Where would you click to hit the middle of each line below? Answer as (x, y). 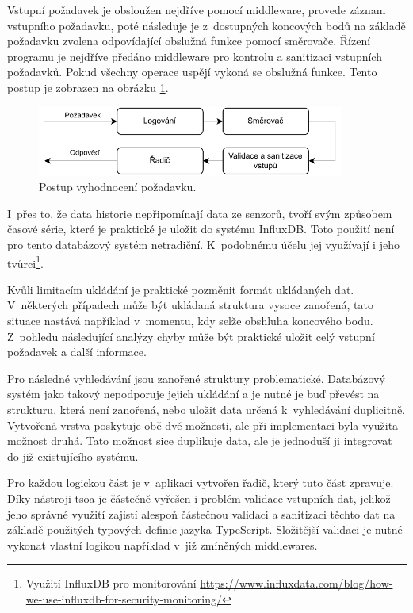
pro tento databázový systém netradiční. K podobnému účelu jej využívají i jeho (203, 245)
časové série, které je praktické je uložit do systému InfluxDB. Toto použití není (201, 229)
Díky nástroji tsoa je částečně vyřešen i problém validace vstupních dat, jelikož (199, 498)
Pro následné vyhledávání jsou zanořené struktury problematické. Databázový (196, 378)
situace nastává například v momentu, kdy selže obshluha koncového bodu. (190, 321)
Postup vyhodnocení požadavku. (118, 187)
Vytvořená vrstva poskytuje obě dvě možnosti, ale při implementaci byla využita (203, 425)
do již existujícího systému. (73, 456)
